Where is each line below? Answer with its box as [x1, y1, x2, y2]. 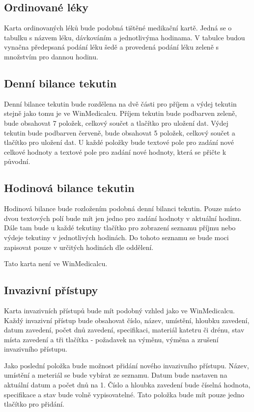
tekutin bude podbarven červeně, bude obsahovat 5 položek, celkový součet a [4, 127, 235, 137]
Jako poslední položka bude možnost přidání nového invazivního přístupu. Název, [4, 360, 249, 370]
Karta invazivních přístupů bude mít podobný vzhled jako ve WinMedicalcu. [4, 305, 235, 315]
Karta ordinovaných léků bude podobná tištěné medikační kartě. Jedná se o [4, 23, 232, 33]
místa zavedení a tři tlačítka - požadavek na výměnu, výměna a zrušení [4, 334, 219, 344]
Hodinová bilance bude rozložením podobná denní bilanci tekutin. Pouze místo [4, 203, 241, 214]
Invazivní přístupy [4, 282, 98, 298]
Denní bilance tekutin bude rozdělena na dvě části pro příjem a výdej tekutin [4, 98, 237, 109]
